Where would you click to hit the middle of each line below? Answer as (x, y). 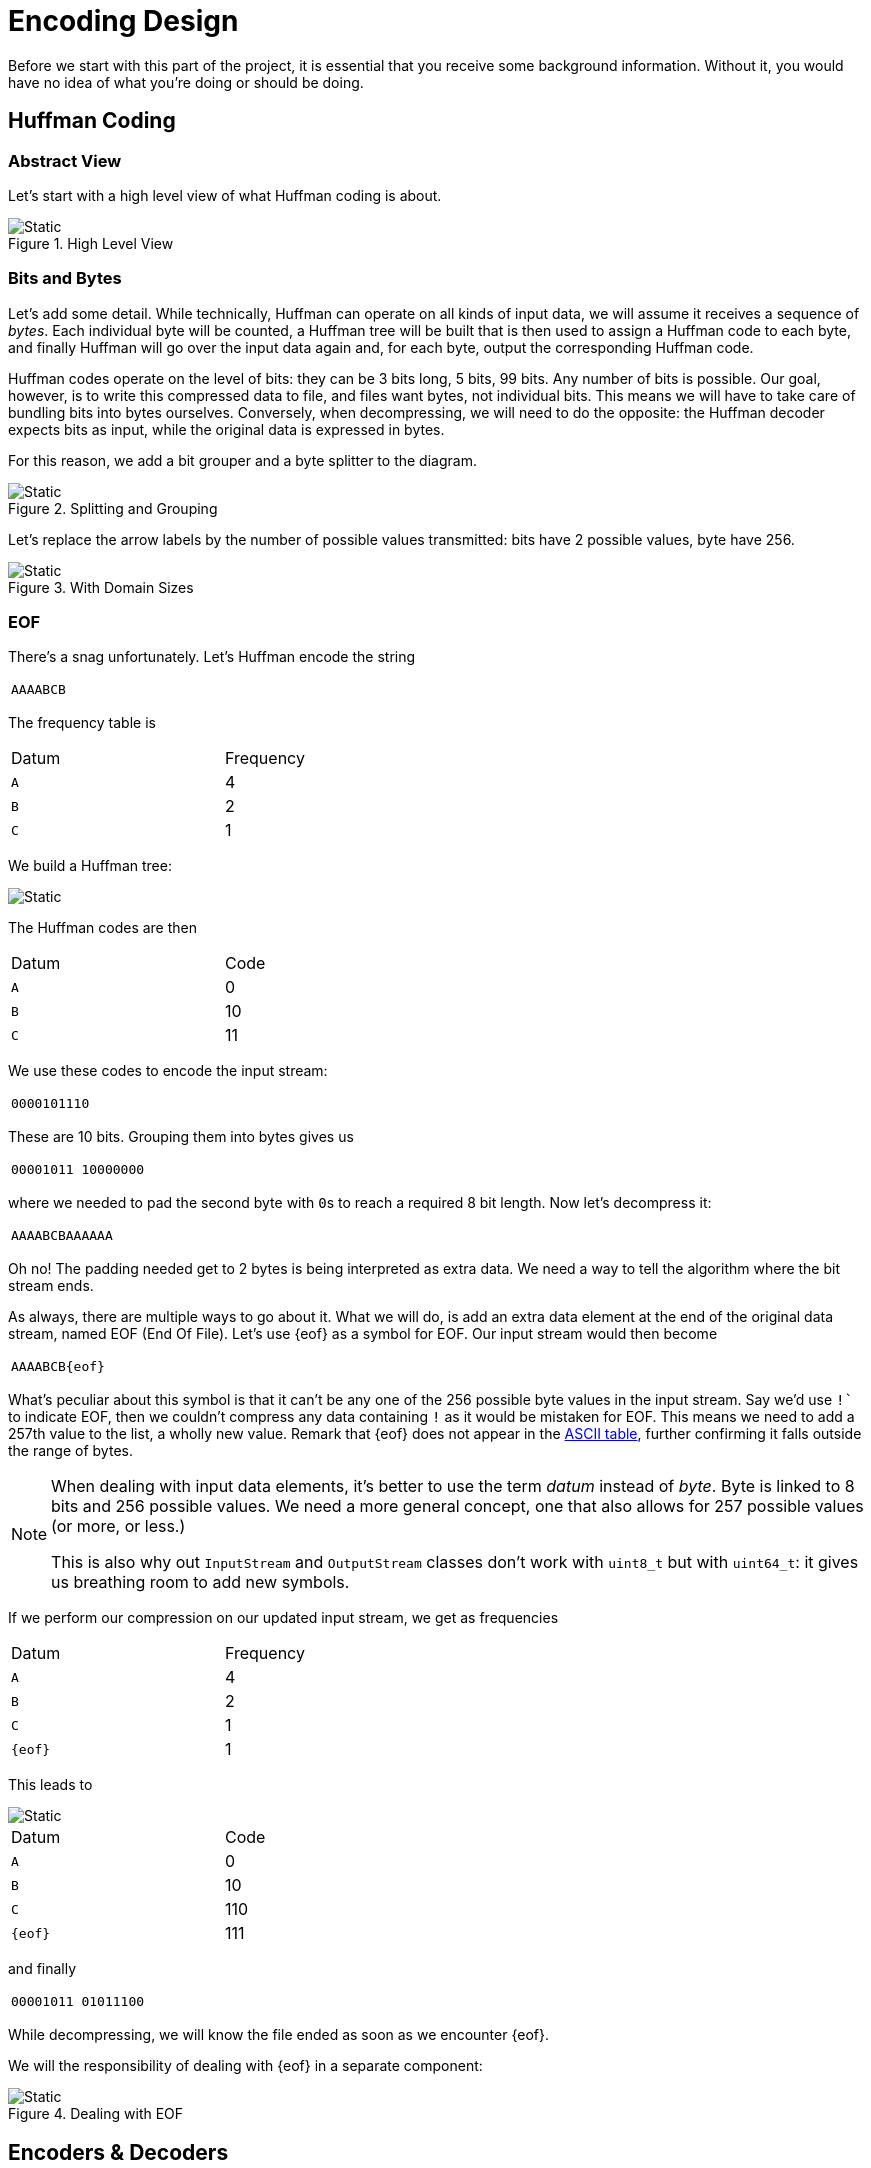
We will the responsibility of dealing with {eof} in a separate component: (245, 2066)
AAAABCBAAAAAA (62, 1236)
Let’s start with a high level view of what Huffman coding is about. (225, 195)
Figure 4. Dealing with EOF (96, 2114)
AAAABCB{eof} (58, 1367)
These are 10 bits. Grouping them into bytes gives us (181, 1137)
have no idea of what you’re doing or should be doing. (186, 82)
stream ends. (51, 1286)
